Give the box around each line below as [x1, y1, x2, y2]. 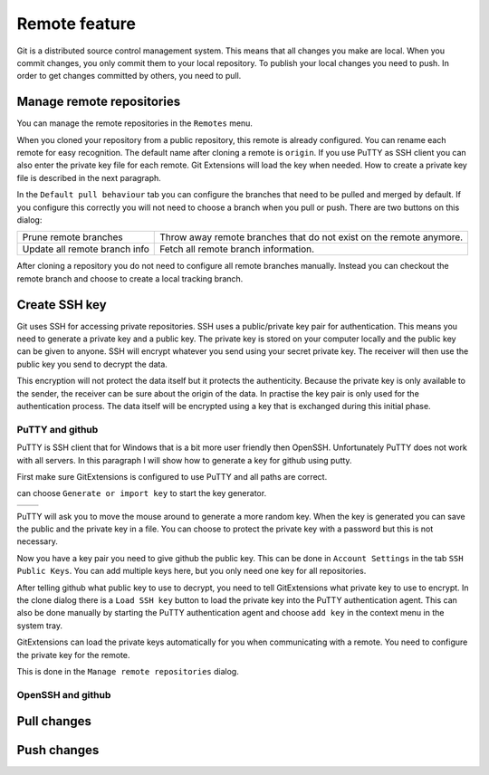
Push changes [16, 742, 100, 758]
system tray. [16, 620, 63, 631]
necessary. [16, 536, 59, 547]
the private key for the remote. [16, 649, 130, 660]
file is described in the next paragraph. [16, 172, 162, 183]
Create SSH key [16, 297, 108, 312]
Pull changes [16, 713, 92, 729]
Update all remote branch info [22, 243, 149, 255]
